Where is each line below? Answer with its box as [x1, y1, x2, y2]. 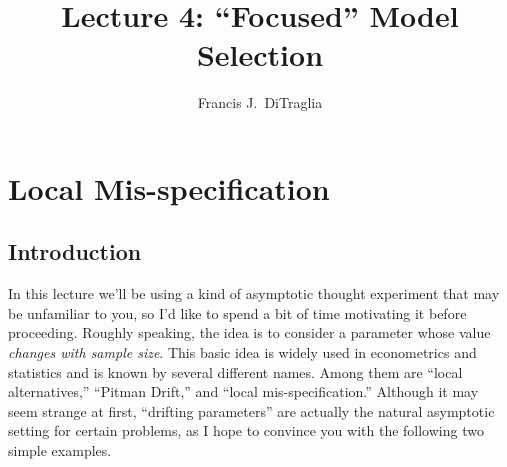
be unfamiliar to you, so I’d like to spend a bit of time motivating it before [8, 302, 467, 323]
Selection [196, 34, 324, 75]
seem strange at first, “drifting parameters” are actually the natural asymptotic [8, 400, 495, 421]
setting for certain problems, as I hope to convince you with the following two [8, 420, 484, 441]
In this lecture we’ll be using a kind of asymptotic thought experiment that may [8, 283, 500, 304]
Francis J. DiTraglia [197, 92, 323, 113]
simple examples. [8, 440, 112, 461]
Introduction [8, 236, 142, 267]
